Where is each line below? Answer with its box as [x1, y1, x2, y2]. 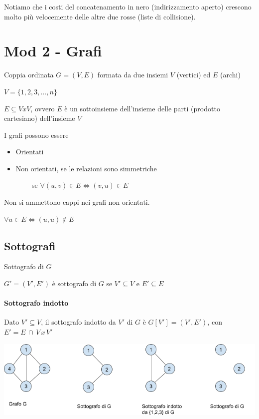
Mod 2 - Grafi [4, 40, 102, 61]
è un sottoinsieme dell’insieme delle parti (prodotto [64, 103, 220, 113]
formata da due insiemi [97, 69, 168, 80]
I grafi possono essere [4, 129, 69, 140]
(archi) [220, 69, 241, 80]
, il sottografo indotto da [41, 317, 116, 327]
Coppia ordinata [4, 69, 54, 80]
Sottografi [4, 238, 56, 253]
